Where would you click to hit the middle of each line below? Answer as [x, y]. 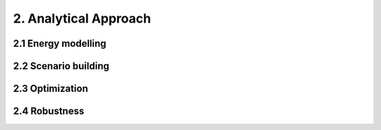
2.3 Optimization [50, 89]
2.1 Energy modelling [60, 43]
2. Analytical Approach [82, 18]
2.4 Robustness [49, 111]
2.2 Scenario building [61, 66]
